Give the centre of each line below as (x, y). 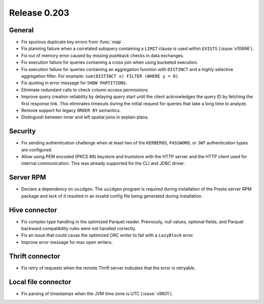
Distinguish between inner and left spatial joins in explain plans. (85, 117)
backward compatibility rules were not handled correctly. (79, 229)
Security (22, 131)
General (22, 30)
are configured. (37, 150)
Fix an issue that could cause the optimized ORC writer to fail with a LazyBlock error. (108, 235)
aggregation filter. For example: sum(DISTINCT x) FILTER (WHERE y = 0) (100, 76)
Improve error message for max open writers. (67, 242)
